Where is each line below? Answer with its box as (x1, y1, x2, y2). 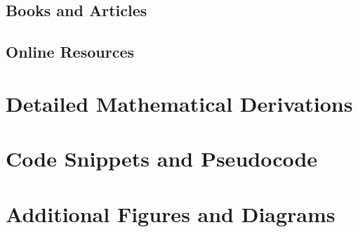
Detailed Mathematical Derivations (6, 89, 353, 117)
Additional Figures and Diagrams (6, 199, 336, 228)
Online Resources (6, 41, 134, 63)
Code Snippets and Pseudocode (6, 144, 318, 173)
